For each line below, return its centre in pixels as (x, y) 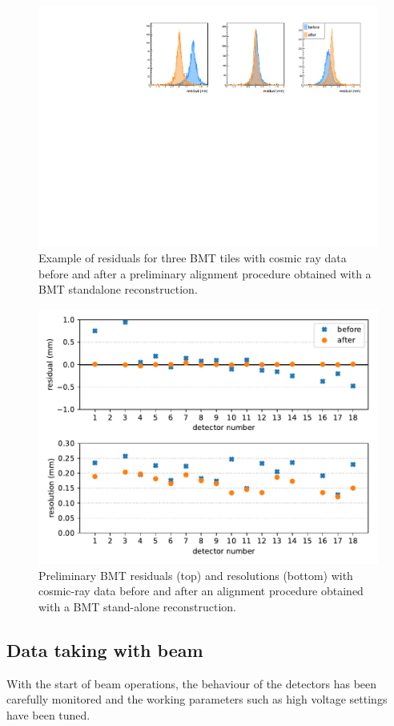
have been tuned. (48, 714)
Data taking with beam (105, 649)
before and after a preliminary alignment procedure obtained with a (205, 273)
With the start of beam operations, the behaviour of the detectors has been (192, 683)
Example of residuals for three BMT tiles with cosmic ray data (193, 258)
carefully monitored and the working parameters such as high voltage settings (197, 699)
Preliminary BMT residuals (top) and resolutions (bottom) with (196, 575)
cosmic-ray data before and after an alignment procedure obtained (201, 591)
